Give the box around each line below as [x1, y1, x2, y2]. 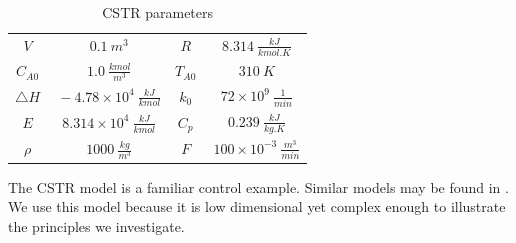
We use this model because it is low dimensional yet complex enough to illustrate [8, 196, 506, 217]
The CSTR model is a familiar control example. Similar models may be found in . [8, 176, 509, 197]
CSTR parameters [102, 2, 214, 22]
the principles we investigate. [8, 215, 185, 236]
